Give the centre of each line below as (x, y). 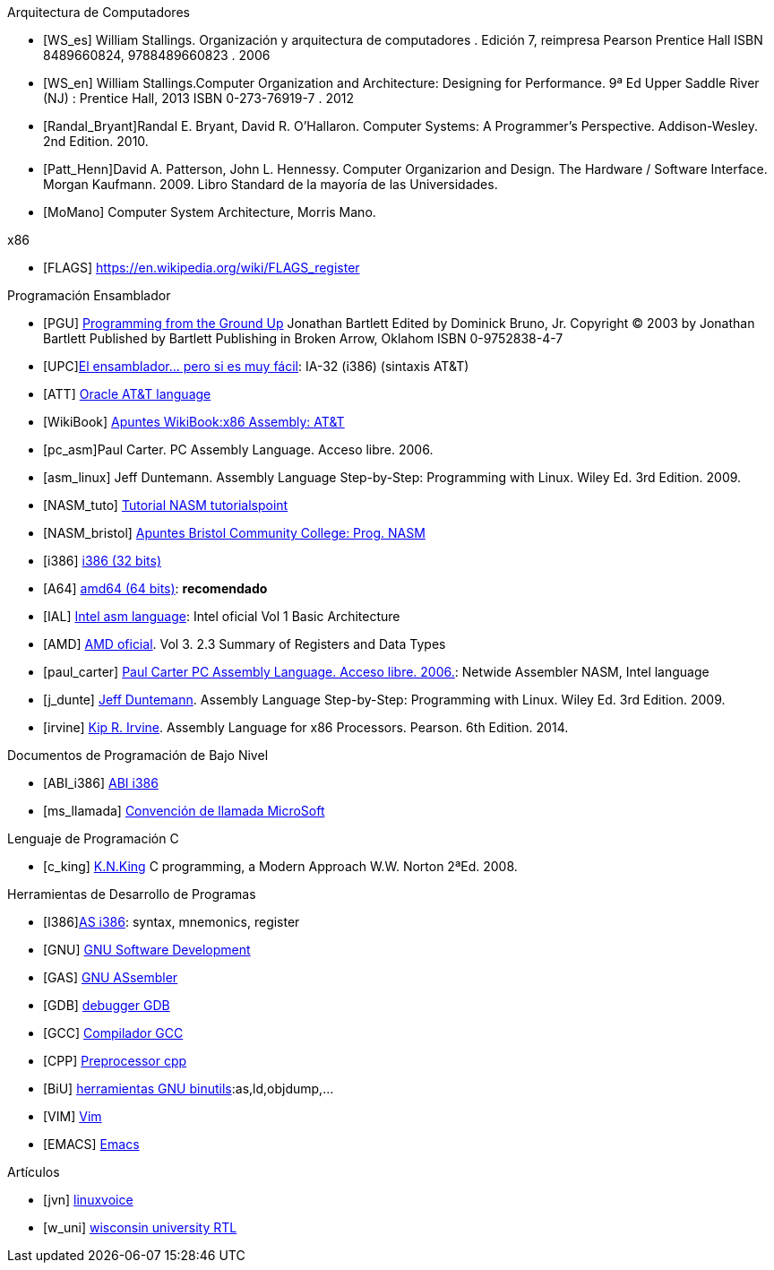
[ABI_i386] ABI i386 (101, 783)
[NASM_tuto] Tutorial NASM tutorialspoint (166, 505)
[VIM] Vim (73, 1116)
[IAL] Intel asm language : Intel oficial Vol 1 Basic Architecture (222, 616)
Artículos (34, 1172)
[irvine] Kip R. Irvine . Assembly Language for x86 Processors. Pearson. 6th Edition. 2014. (306, 727)
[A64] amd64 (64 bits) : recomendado (155, 588)
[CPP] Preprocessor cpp (115, 1061)
